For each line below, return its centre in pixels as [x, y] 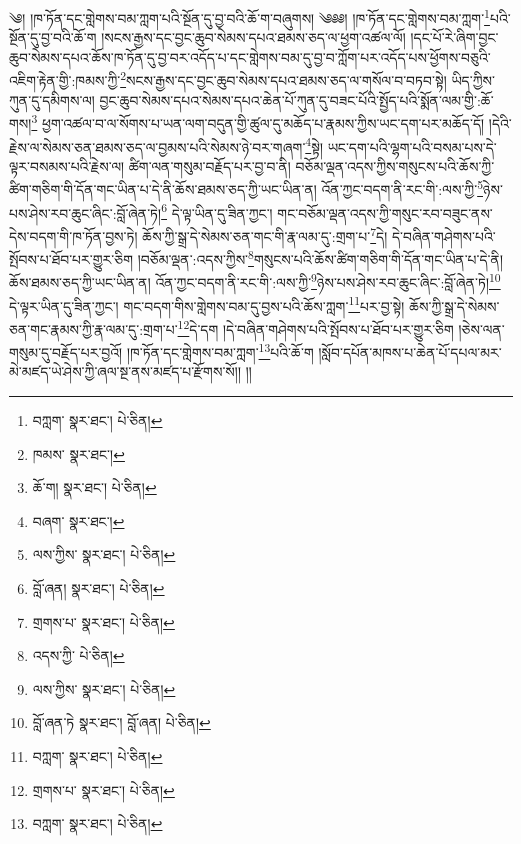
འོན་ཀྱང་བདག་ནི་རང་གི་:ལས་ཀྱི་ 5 [402, 188]
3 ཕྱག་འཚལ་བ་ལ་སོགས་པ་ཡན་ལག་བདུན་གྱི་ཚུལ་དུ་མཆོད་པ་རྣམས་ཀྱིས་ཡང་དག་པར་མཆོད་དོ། [258, 121]
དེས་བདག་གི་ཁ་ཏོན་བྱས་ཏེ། [73, 235]
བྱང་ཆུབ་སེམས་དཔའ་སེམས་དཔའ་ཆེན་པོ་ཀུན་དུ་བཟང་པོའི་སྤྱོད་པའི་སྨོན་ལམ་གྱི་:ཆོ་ [296, 99]
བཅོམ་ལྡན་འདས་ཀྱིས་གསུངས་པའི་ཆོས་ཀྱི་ [395, 165]
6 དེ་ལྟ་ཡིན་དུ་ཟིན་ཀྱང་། [217, 211]
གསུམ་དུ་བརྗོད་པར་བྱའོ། [66, 351]
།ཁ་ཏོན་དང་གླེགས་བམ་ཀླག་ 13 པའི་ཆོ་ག [220, 350]
